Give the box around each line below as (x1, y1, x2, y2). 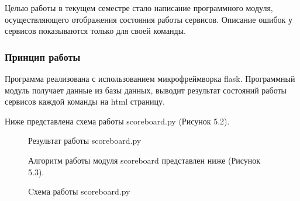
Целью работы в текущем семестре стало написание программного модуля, (5, 2, 273, 13)
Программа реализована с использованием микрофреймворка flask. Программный (5, 72, 295, 84)
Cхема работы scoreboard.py (28, 185, 130, 197)
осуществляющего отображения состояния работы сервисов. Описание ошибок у (5, 13, 293, 25)
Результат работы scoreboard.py (28, 134, 142, 147)
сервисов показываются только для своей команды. (5, 25, 187, 37)
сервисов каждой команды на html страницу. (5, 95, 165, 108)
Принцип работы (5, 49, 81, 64)
